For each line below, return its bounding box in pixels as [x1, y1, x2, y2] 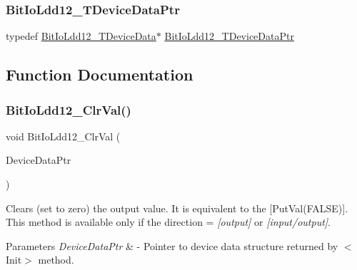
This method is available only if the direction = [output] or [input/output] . [6, 214, 331, 229]
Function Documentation [6, 63, 193, 85]
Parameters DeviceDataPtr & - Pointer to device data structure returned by [6, 238, 338, 253]
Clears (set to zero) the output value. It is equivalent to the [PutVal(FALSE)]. [6, 200, 348, 215]
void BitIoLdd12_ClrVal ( [6, 128, 121, 143]
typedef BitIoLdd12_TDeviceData [6, 28, 156, 43]
